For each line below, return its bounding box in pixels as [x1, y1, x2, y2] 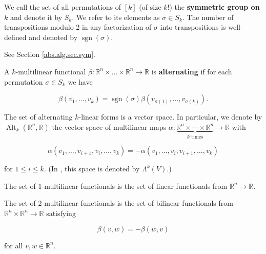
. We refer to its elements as [72, 11, 160, 22]
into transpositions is [160, 22, 226, 32]
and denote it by [10, 11, 63, 22]
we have [68, 76, 93, 87]
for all [4, 240, 23, 250]
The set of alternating [4, 111, 73, 122]
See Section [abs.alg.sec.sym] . [4, 49, 95, 60]
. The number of [182, 11, 234, 22]
